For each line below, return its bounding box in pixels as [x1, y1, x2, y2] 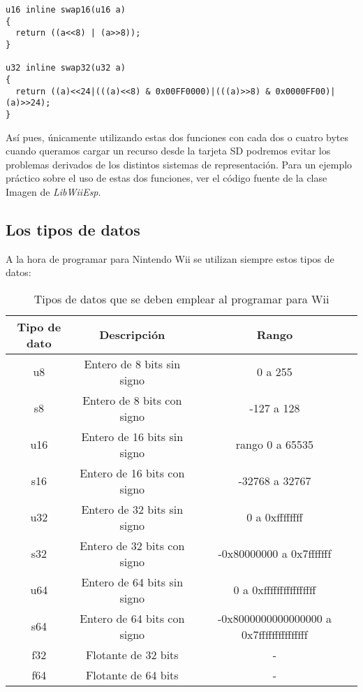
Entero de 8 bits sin [84, 355, 181, 372]
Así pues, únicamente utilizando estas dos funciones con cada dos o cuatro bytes [6, 129, 349, 144]
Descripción [99, 326, 165, 343]
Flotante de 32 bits [85, 646, 179, 663]
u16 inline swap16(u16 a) [6, 5, 126, 15]
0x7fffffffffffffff [242, 626, 308, 642]
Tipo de [17, 318, 61, 335]
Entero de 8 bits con [82, 391, 182, 408]
